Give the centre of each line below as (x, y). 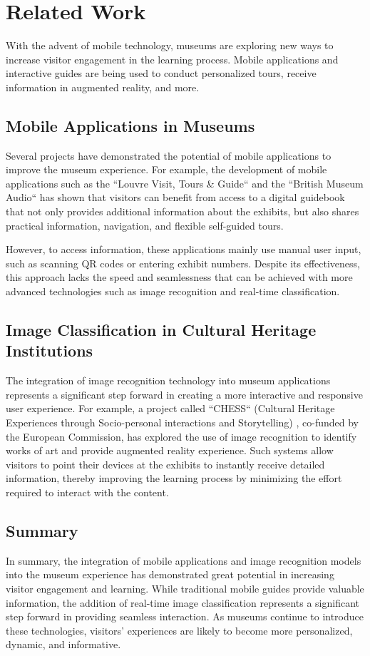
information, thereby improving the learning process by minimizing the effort (174, 478)
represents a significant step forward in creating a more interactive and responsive (184, 394)
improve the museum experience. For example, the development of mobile (166, 169)
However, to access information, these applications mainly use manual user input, (184, 249)
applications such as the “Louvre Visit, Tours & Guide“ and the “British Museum (185, 183)
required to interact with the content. (87, 492)
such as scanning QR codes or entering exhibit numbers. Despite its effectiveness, (183, 263)
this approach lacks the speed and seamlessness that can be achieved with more (179, 277)
